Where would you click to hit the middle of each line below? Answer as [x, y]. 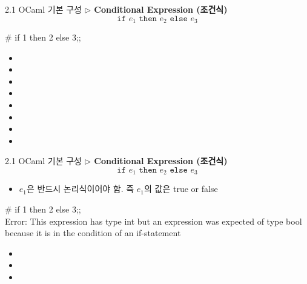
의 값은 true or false [181, 189]
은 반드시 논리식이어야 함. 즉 [81, 189]
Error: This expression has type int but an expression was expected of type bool [153, 221]
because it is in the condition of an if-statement [93, 233]
